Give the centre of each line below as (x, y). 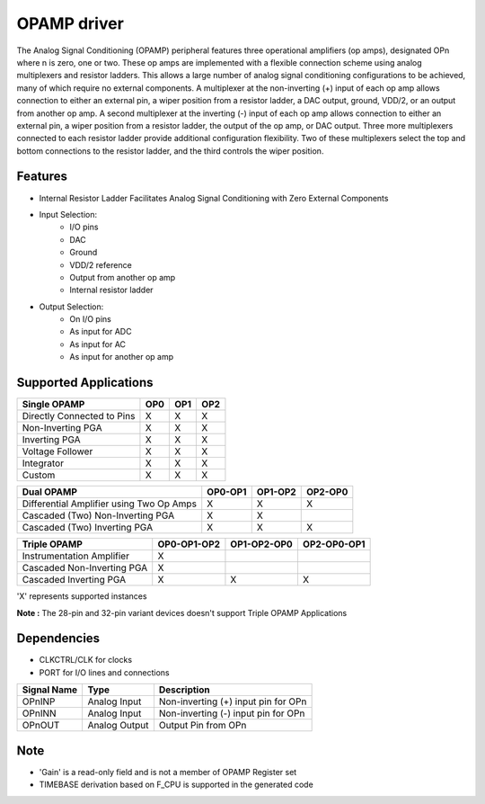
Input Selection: (68, 214)
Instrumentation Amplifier (76, 556)
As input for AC (97, 344)
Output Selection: (71, 307)
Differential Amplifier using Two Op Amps (110, 504)
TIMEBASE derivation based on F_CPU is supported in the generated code (176, 785)
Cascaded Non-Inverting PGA (85, 568)
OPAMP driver (71, 23)
